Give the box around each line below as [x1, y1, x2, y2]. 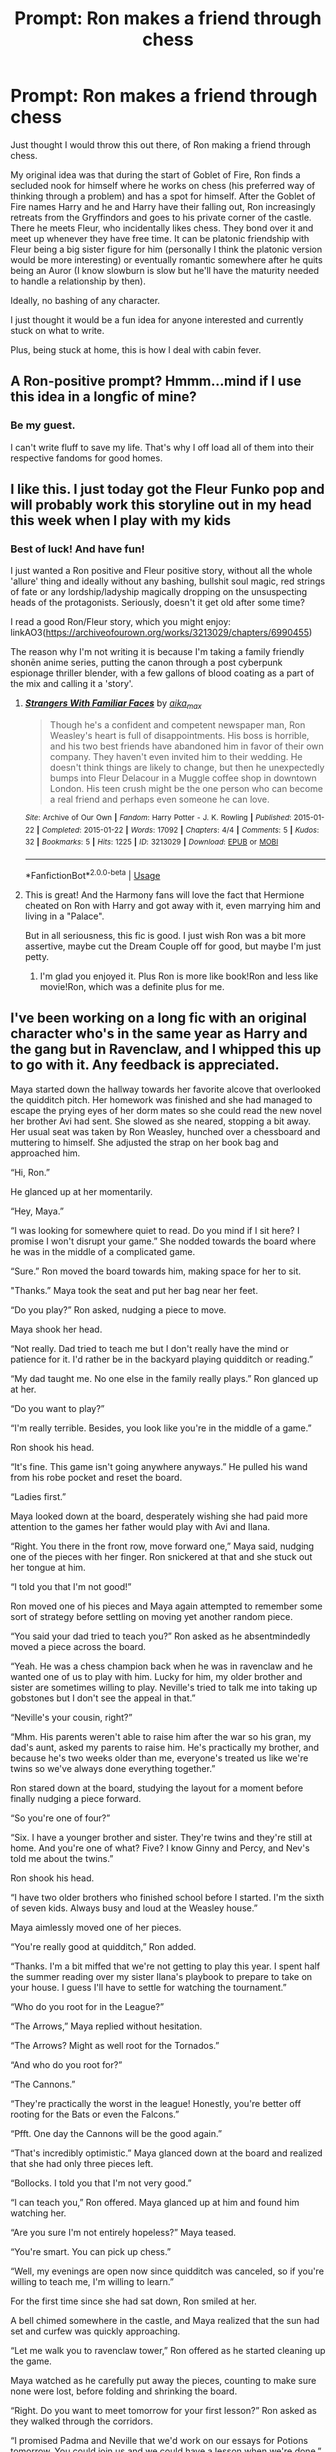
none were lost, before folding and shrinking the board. [10, 2385, 238, 2397]
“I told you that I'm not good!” [10, 1580, 132, 1592]
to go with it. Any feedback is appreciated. [10, 1057, 280, 1074]
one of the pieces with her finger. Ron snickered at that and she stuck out [10, 1550, 313, 1562]
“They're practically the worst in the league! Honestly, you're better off [10, 2097, 302, 2109]
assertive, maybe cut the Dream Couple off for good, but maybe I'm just [24, 940, 322, 952]
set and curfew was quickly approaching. [10, 2325, 181, 2337]
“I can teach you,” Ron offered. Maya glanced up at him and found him [10, 2196, 300, 2208]
